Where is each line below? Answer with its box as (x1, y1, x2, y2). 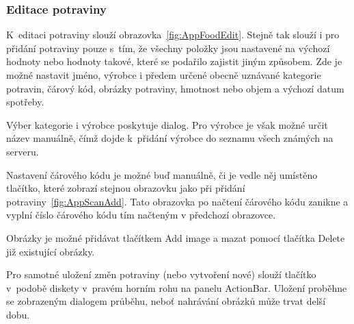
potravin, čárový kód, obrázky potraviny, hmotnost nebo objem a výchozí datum (6, 81, 344, 95)
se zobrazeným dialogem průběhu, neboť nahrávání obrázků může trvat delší (6, 294, 326, 308)
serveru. (6, 144, 39, 158)
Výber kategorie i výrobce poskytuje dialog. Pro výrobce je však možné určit (6, 117, 328, 132)
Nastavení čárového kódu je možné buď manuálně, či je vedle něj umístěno (6, 167, 318, 182)
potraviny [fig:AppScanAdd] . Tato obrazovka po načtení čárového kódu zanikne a (6, 194, 349, 208)
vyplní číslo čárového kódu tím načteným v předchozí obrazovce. (6, 208, 276, 222)
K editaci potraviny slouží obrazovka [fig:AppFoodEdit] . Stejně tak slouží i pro (6, 27, 340, 42)
